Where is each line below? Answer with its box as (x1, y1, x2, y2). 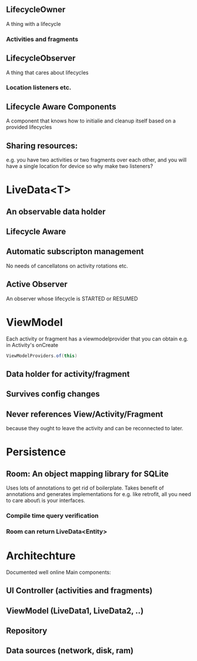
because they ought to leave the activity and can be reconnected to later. (6, 425, 183, 432)
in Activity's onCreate (6, 341, 59, 348)
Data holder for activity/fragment (6, 369, 131, 379)
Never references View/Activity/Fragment (6, 409, 163, 419)
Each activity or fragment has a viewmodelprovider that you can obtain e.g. (6, 335, 189, 342)
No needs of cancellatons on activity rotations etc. (6, 262, 128, 269)
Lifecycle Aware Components (6, 101, 116, 111)
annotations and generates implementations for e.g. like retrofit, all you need (6, 491, 191, 498)
